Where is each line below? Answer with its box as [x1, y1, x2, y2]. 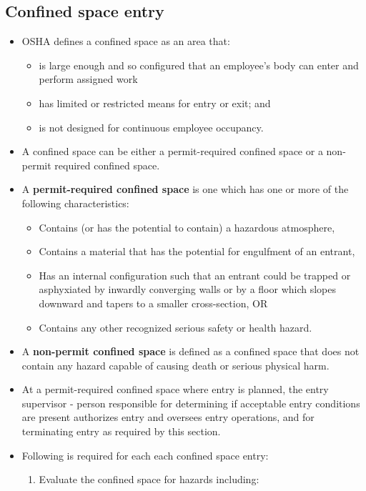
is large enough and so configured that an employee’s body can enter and [39, 57, 359, 72]
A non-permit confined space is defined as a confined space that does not [21, 344, 360, 359]
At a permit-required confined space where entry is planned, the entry [21, 382, 329, 397]
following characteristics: [21, 195, 129, 210]
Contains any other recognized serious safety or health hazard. [39, 319, 312, 334]
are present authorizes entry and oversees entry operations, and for [21, 410, 315, 425]
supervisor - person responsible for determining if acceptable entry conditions [21, 395, 360, 410]
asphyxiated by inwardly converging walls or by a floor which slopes [39, 282, 337, 297]
